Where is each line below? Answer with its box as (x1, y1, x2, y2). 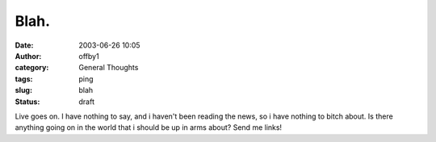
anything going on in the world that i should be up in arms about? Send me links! (15, 123, 283, 132)
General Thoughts (78, 63, 139, 73)
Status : (15, 97, 40, 106)
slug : (15, 86, 32, 95)
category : (15, 63, 49, 73)
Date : (15, 40, 34, 50)
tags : (15, 73, 33, 84)
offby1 (78, 51, 100, 61)
